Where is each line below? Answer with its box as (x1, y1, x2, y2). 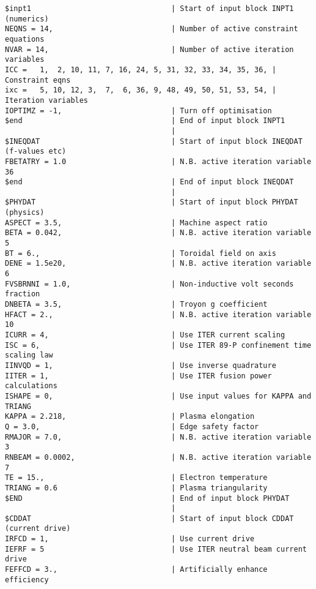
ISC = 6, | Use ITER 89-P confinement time (5, 340, 312, 350)
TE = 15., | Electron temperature (5, 473, 268, 482)
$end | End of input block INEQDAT (5, 178, 294, 187)
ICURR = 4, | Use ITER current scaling (5, 331, 285, 339)
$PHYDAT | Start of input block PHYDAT (5, 198, 298, 207)
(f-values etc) (5, 147, 67, 156)
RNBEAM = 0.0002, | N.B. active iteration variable (5, 452, 312, 462)
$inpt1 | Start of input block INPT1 (5, 4, 294, 13)
